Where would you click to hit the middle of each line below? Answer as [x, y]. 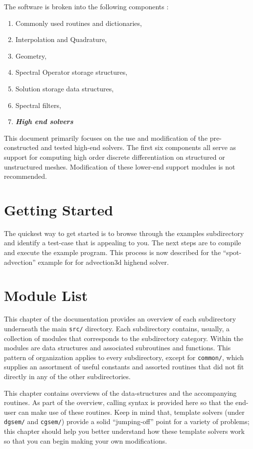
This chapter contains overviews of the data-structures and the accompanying [120, 393]
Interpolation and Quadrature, [61, 39]
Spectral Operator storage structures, [71, 72]
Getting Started [59, 209]
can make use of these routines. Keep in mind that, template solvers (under [131, 412]
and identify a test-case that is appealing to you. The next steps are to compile [123, 243]
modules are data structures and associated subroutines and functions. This [117, 348]
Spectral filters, [38, 105]
